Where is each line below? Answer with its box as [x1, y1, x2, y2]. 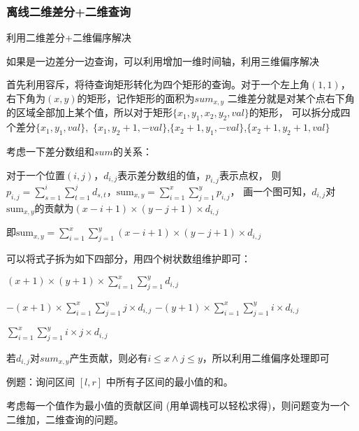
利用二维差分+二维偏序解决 [6, 30, 131, 45]
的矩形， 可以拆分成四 [249, 105, 351, 120]
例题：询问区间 [6, 374, 75, 389]
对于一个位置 [6, 167, 65, 182]
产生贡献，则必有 [69, 350, 148, 365]
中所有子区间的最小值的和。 [105, 374, 233, 389]
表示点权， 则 [219, 167, 281, 182]
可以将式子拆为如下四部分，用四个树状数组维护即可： [6, 250, 251, 265]
